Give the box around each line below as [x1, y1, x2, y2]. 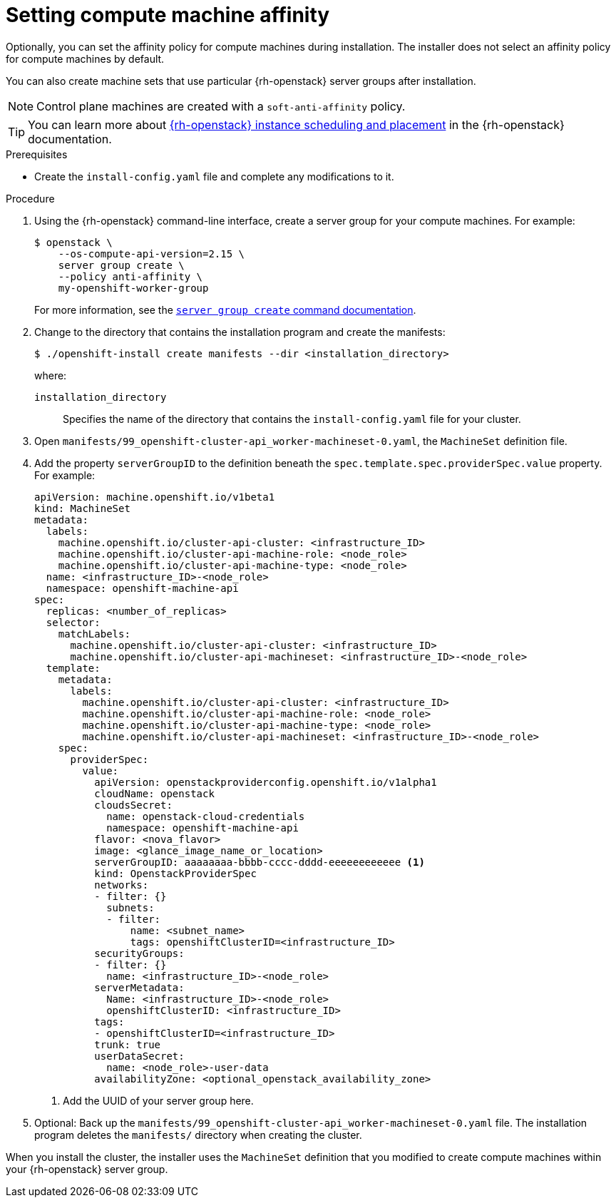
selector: [46, 616, 101, 628]
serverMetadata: [94, 981, 185, 993]
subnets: [106, 901, 155, 913]
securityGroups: [94, 947, 185, 959]
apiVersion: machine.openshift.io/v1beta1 [34, 491, 275, 503]
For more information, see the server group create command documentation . [34, 303, 416, 316]
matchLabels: [58, 628, 130, 640]
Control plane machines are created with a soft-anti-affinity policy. [36, 98, 406, 113]
